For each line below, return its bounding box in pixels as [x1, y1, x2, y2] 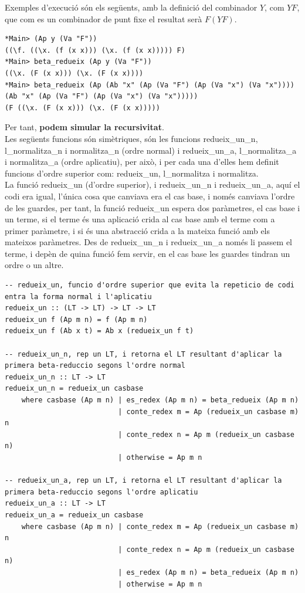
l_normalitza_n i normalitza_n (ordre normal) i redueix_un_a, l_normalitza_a [5, 144, 297, 156]
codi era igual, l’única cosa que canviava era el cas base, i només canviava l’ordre [5, 189, 295, 202]
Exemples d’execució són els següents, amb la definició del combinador [5, 1, 257, 13]
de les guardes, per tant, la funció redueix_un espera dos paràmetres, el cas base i [5, 201, 300, 214]
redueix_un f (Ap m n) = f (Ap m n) [5, 315, 148, 324]
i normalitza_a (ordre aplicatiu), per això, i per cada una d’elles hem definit [5, 155, 279, 168]
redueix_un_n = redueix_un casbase [5, 384, 144, 393]
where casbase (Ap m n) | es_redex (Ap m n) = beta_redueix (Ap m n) [21, 396, 299, 404]
